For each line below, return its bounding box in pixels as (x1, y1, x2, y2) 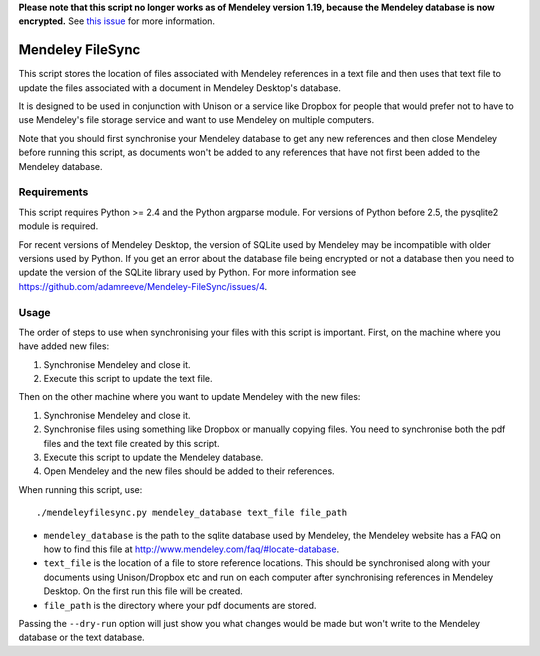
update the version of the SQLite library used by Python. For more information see (18, 266, 357, 279)
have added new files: (18, 340, 110, 352)
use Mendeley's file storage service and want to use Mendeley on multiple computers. (18, 114, 375, 126)
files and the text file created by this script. (43, 437, 220, 449)
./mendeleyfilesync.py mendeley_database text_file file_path (36, 507, 348, 519)
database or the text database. (18, 631, 145, 644)
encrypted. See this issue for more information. (18, 15, 215, 27)
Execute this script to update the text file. (43, 373, 214, 385)
